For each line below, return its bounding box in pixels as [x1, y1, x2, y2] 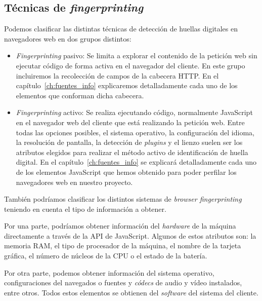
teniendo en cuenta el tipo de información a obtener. [4, 203, 166, 214]
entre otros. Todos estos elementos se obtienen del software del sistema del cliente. [4, 287, 258, 297]
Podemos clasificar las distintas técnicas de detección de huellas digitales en [4, 23, 238, 34]
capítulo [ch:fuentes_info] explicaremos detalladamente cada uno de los [16, 80, 238, 91]
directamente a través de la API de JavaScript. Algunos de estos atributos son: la [4, 230, 256, 241]
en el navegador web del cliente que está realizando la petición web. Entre [16, 117, 245, 127]
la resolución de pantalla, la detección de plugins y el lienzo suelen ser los [16, 137, 243, 147]
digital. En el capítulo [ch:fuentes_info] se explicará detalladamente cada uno [16, 157, 257, 167]
